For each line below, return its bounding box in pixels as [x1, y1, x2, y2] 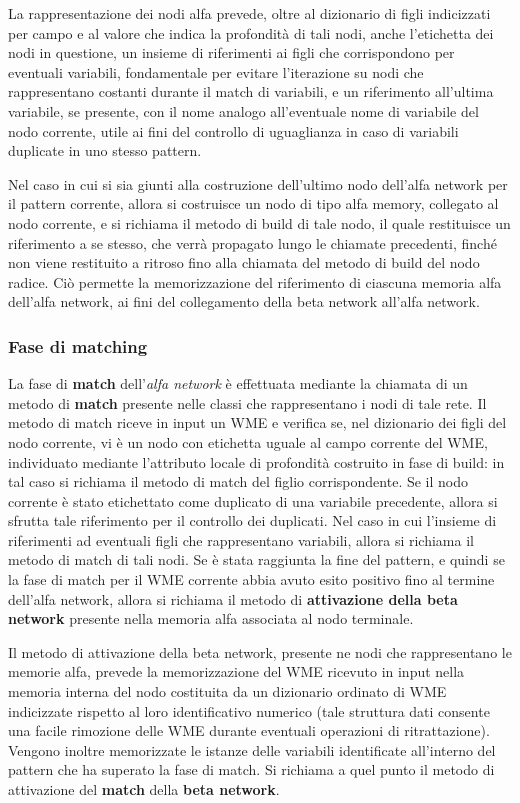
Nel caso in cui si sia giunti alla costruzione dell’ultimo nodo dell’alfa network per [8, 173, 508, 194]
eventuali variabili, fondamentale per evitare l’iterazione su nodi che [8, 61, 424, 82]
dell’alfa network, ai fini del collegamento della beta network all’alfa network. [8, 291, 480, 312]
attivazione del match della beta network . [8, 779, 280, 799]
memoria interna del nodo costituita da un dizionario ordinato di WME [8, 681, 447, 702]
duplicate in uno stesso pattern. [8, 140, 202, 161]
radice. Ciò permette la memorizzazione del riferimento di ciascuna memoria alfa [8, 271, 502, 292]
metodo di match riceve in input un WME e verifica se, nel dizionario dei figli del [8, 412, 507, 433]
